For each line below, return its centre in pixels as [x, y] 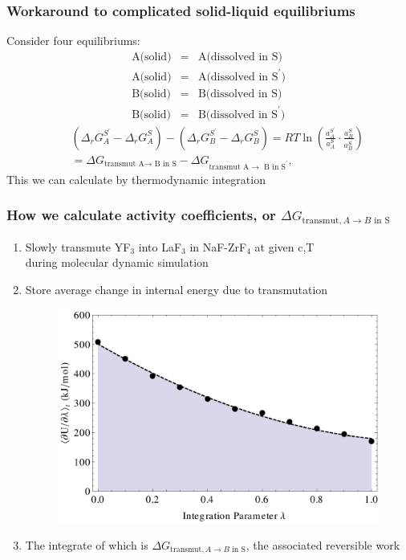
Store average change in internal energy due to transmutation [177, 289]
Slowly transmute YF [78, 246]
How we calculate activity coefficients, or [141, 215]
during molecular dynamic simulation [117, 262]
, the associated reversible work [323, 544]
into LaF [160, 246]
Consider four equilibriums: [73, 41]
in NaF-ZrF [218, 246]
